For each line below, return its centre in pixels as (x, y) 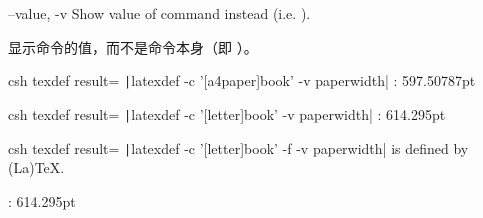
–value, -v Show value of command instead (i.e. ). (159, 13)
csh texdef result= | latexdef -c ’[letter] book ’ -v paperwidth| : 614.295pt (227, 113)
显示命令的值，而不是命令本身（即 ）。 (133, 46)
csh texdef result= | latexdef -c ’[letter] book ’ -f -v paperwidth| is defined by (238, 147)
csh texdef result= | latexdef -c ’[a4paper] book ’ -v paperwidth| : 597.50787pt (242, 80)
